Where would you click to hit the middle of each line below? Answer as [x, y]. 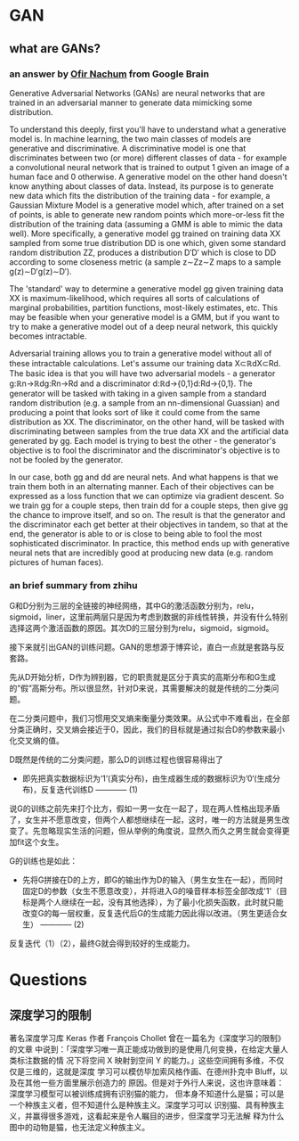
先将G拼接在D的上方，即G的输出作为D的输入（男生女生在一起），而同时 [152, 880]
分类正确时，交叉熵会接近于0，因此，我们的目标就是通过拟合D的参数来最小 [147, 730]
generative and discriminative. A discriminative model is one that [128, 148]
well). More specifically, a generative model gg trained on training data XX [145, 234]
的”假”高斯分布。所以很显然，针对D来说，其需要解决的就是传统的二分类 [140, 688]
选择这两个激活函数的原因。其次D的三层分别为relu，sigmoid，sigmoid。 [141, 628]
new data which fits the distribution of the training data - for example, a [140, 195]
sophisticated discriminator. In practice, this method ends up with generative [149, 543]
